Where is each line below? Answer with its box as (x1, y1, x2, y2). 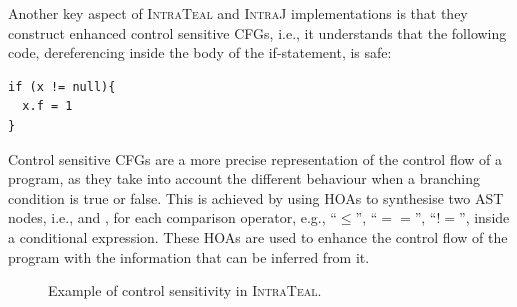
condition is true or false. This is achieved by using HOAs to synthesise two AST (8, 187, 504, 208)
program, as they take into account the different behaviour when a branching (8, 168, 481, 189)
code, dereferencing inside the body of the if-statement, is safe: (8, 42, 392, 63)
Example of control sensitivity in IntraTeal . (48, 280, 322, 301)
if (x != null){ (8, 79, 116, 94)
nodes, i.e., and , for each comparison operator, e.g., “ (8, 207, 337, 228)
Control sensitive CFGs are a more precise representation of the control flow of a (8, 148, 503, 169)
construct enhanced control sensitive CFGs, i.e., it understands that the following (8, 22, 507, 43)
